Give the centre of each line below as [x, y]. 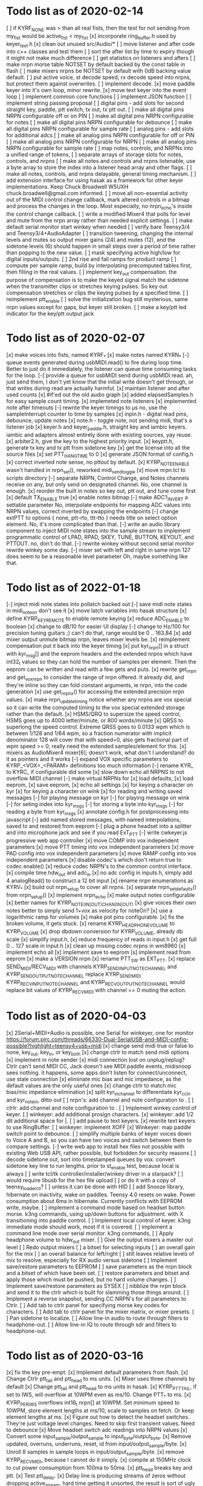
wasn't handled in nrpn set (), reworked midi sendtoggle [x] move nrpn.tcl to [96, 471]
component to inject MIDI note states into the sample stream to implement [98, 531]
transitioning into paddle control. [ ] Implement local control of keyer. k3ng [98, 1220]
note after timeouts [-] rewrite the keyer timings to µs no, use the [87, 408]
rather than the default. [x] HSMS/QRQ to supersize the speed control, [94, 714]
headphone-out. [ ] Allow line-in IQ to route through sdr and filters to [92, 1325]
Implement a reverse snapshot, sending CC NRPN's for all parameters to [96, 1299]
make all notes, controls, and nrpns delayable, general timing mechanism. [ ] [101, 174]
